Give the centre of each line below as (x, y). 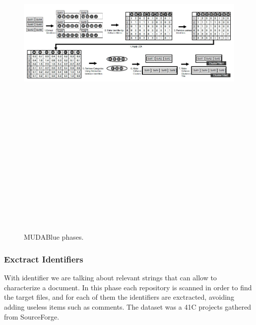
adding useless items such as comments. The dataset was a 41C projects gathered (128, 307)
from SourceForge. (32, 316)
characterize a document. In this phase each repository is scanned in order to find (128, 287)
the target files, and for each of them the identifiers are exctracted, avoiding (119, 297)
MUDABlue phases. (54, 237)
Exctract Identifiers (44, 259)
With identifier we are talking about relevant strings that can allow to (110, 278)
